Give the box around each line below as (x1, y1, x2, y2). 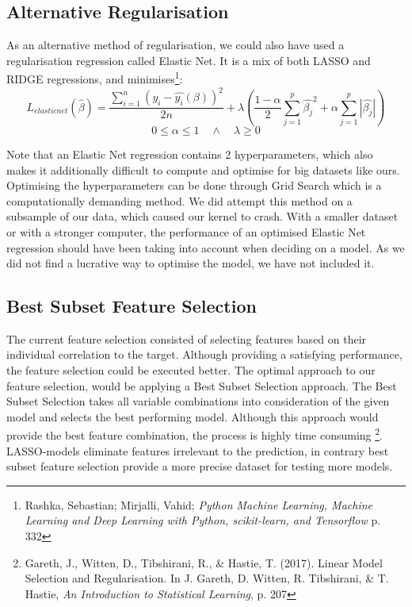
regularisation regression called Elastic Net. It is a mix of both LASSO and (6, 52, 371, 68)
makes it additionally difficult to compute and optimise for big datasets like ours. (6, 161, 400, 178)
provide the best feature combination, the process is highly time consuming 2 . (6, 425, 383, 444)
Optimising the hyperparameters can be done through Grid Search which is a (6, 177, 382, 194)
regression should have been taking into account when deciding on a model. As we (6, 239, 405, 255)
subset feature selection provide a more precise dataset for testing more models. (6, 458, 393, 474)
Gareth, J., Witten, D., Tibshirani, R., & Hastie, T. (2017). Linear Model (25, 554, 383, 571)
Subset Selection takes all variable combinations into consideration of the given (6, 393, 390, 409)
